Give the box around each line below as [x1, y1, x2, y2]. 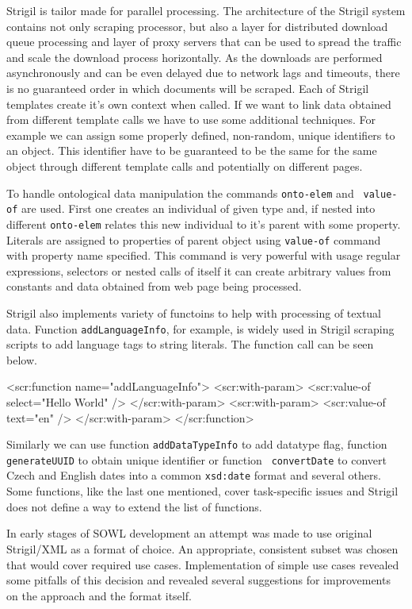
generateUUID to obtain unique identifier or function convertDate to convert [6, 451, 387, 468]
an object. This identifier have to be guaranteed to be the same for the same [6, 142, 377, 159]
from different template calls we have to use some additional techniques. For [6, 111, 376, 128]
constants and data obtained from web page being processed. [6, 278, 302, 295]
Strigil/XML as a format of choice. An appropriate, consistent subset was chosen [6, 540, 399, 557]
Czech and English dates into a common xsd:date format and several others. [6, 467, 381, 484]
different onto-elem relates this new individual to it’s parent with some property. [6, 215, 401, 232]
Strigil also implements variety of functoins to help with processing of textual [6, 304, 382, 321]
